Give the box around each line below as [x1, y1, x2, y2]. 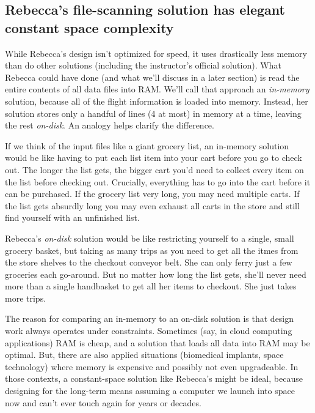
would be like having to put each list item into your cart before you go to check [5, 151, 302, 164]
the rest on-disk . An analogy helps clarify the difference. [5, 119, 214, 132]
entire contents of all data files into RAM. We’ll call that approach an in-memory [5, 83, 310, 95]
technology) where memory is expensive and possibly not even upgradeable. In [5, 360, 299, 373]
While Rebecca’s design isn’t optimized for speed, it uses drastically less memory [5, 47, 307, 59]
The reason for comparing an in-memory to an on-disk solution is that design [5, 312, 294, 325]
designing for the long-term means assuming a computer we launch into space [5, 384, 295, 397]
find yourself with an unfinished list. [5, 211, 140, 224]
